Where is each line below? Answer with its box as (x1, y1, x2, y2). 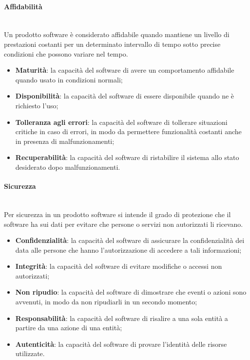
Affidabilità (4, 1, 42, 11)
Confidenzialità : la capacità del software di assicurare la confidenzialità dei (15, 235, 245, 245)
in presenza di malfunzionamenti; (15, 136, 115, 146)
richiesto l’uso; (15, 100, 58, 110)
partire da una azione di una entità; (15, 322, 122, 333)
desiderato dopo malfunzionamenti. (15, 161, 120, 172)
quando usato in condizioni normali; (15, 74, 123, 84)
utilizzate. (15, 348, 45, 359)
